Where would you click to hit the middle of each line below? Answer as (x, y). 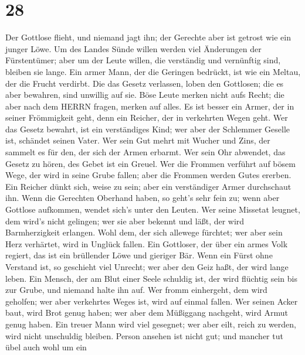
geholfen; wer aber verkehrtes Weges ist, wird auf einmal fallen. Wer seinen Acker (152, 301)
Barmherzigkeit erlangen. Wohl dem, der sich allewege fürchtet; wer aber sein (144, 232)
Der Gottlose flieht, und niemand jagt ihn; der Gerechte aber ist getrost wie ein (148, 37)
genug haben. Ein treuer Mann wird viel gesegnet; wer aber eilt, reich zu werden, (151, 324)
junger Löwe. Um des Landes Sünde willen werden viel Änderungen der (133, 48)
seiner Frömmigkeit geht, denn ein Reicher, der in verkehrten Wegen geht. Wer (147, 117)
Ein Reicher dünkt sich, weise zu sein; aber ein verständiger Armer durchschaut (148, 186)
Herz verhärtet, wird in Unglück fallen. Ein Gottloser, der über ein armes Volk (147, 243)
